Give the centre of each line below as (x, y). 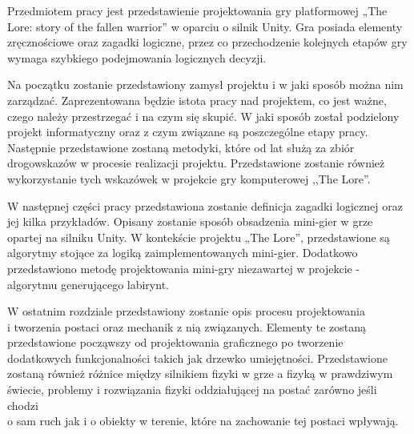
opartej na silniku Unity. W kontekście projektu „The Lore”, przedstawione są (199, 237)
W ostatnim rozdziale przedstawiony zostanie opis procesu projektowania (186, 311)
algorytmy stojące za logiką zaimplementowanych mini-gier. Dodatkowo (183, 253)
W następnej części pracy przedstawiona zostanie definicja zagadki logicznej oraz (205, 205)
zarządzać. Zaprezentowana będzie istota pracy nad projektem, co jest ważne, (197, 100)
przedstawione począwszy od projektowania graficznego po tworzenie (175, 342)
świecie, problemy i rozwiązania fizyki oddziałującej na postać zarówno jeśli (192, 390)
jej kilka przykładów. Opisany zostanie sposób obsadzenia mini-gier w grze (190, 221)
